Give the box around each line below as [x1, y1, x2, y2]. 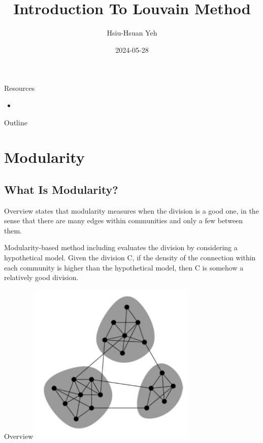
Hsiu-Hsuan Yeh [107, 27, 157, 38]
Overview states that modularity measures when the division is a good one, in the [4, 205, 259, 216]
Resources [4, 83, 35, 93]
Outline [4, 117, 27, 127]
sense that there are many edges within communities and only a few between [4, 215, 243, 226]
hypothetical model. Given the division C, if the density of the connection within [4, 252, 256, 263]
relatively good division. [4, 272, 79, 283]
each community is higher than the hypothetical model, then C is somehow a [4, 262, 244, 272]
